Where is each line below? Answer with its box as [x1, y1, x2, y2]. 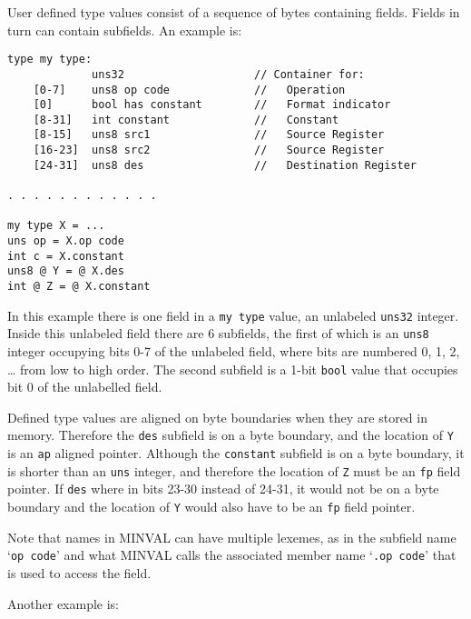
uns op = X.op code [7, 235, 124, 248]
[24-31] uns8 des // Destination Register [33, 158, 417, 172]
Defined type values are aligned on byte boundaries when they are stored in [7, 407, 427, 426]
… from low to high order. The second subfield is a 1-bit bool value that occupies [7, 359, 458, 378]
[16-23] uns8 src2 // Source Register [33, 144, 385, 157]
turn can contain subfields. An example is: [7, 20, 242, 39]
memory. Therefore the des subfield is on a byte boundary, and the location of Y [7, 425, 454, 444]
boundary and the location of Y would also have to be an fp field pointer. [7, 497, 416, 516]
